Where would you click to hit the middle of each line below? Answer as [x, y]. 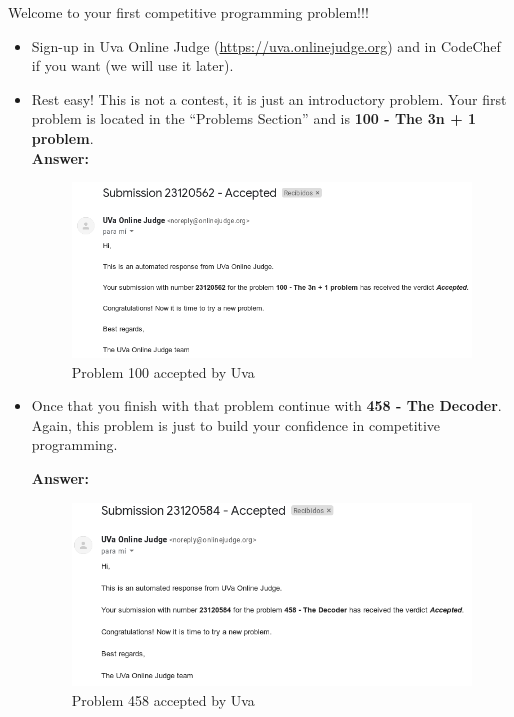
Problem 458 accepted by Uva [163, 699]
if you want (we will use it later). [132, 65]
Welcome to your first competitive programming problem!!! [188, 12]
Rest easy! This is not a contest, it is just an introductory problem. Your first [269, 98]
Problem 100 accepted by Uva [163, 371]
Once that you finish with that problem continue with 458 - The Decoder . [266, 405]
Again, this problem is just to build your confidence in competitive [236, 424]
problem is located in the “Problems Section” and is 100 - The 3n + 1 [254, 118]
